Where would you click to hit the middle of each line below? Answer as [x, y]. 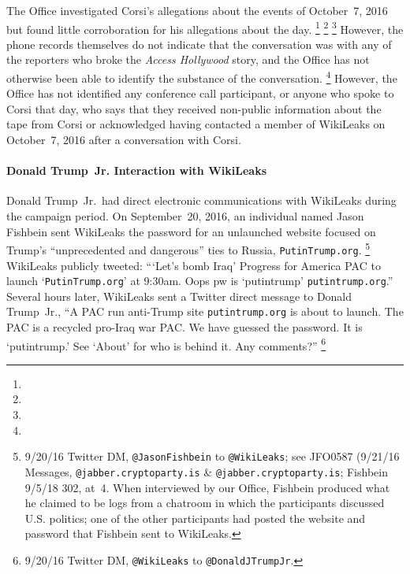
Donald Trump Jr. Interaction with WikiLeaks [136, 170]
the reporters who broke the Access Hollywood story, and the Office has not [188, 59]
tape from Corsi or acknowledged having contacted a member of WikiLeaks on [196, 124]
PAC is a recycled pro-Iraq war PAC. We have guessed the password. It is [184, 327]
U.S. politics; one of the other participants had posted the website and [195, 518]
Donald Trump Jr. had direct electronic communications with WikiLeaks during [201, 200]
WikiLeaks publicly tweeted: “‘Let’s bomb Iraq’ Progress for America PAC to [194, 265]
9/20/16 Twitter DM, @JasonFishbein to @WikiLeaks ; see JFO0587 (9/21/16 [212, 456]
